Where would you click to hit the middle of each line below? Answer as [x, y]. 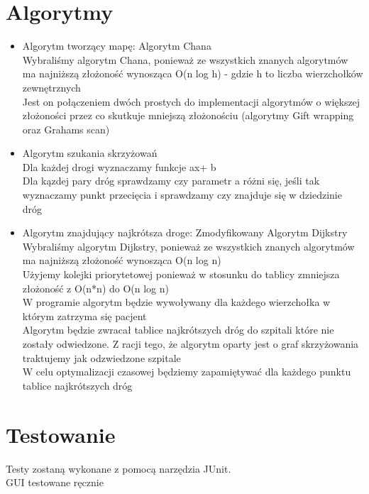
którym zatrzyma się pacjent [84, 315]
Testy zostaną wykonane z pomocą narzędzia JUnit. [119, 468]
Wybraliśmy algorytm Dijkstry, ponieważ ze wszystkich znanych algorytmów [188, 246]
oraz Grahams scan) [66, 129]
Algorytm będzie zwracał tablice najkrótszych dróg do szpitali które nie [178, 330]
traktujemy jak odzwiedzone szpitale [101, 357]
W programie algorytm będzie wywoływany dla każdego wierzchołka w [176, 302]
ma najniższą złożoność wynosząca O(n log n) [122, 260]
